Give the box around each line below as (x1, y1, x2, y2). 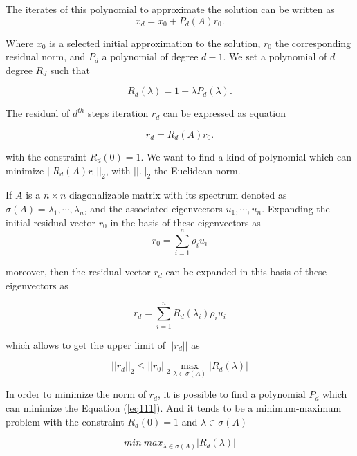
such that (50, 62, 91, 77)
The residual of (6, 106, 70, 120)
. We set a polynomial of (223, 49, 327, 64)
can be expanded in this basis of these (165, 264, 327, 279)
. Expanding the (262, 201, 330, 215)
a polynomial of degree (102, 49, 199, 64)
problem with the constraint (6, 414, 125, 428)
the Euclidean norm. (154, 163, 241, 177)
